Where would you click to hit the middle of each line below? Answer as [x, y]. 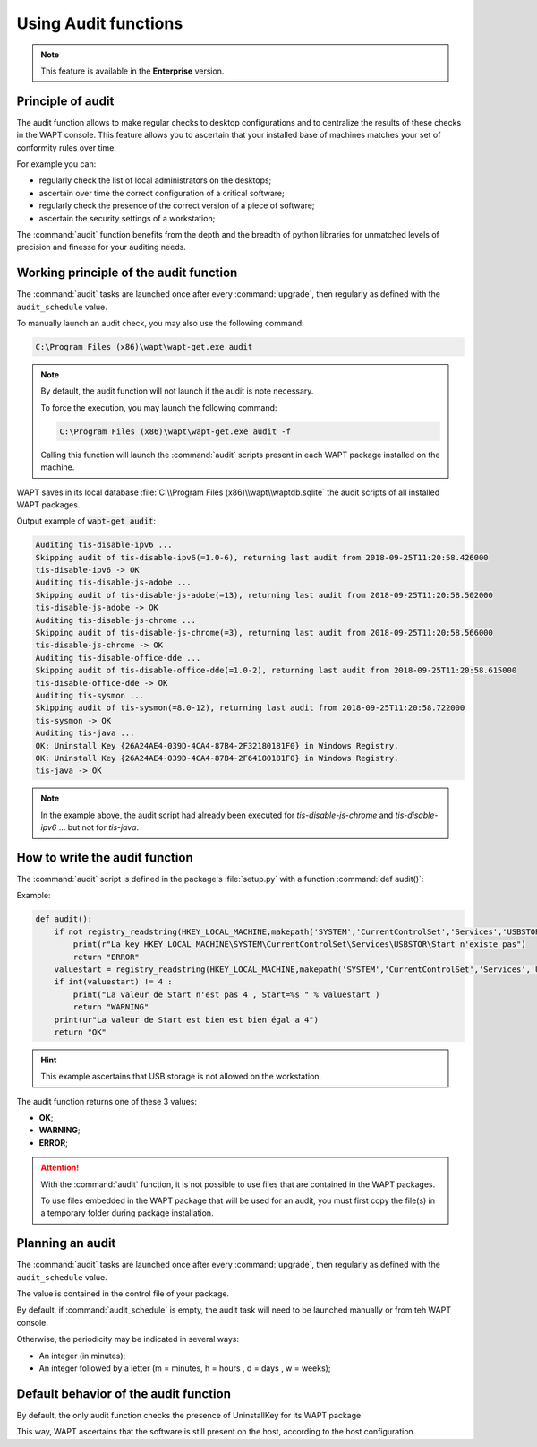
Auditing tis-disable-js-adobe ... [113, 582]
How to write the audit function [105, 858]
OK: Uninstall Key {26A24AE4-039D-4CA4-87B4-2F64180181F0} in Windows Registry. [217, 758]
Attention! [60, 1168]
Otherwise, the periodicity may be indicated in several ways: [128, 1339]
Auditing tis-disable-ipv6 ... [104, 545]
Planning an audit [66, 1243]
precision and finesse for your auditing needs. [102, 247]
